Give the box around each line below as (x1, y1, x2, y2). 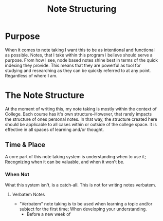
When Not (5, 171, 30, 178)
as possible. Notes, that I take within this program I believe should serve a (5, 52, 153, 58)
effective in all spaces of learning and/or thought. (5, 127, 104, 132)
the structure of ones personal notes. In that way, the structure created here (5, 116, 157, 122)
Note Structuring (47, 3, 117, 15)
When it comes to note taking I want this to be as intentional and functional (5, 47, 155, 53)
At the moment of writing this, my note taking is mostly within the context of (5, 106, 157, 111)
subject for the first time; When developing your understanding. (19, 206, 147, 212)
